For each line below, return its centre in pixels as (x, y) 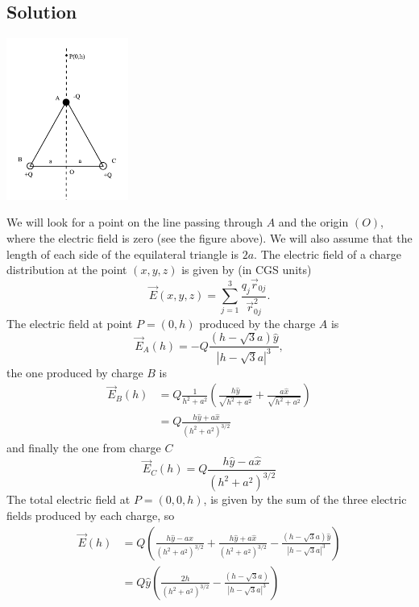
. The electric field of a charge (328, 254)
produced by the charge (257, 323)
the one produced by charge (75, 372)
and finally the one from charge (84, 448)
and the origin (313, 222)
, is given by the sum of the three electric (305, 499)
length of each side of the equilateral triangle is (123, 254)
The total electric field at (68, 499)
